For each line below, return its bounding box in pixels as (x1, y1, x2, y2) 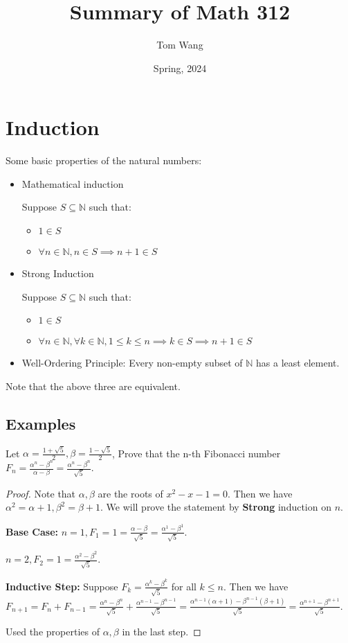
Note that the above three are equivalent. (6, 378, 181, 393)
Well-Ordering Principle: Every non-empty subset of (21, 355, 243, 370)
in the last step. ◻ (122, 624, 201, 639)
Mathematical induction (21, 176, 124, 191)
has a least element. (256, 355, 340, 370)
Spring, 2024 (153, 60, 207, 75)
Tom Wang (156, 37, 203, 52)
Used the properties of (6, 624, 100, 639)
